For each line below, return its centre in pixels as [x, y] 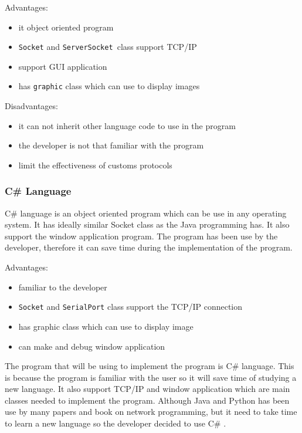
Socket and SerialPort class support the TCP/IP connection [130, 307]
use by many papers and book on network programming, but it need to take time [151, 412]
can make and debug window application [92, 346]
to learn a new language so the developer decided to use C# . [116, 423]
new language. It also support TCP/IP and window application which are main [147, 389]
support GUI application [63, 66]
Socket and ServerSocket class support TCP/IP [108, 47]
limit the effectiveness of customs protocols [95, 165]
